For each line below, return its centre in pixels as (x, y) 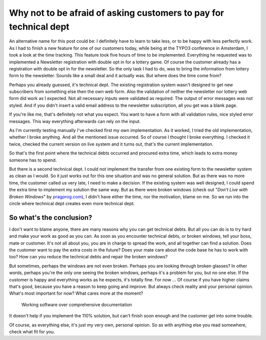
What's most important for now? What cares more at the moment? (76, 293)
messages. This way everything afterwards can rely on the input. (75, 121)
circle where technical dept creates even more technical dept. (72, 203)
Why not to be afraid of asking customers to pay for (116, 13)
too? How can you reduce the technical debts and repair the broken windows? (88, 257)
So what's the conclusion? (50, 217)
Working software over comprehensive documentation (77, 305)
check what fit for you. (32, 332)
